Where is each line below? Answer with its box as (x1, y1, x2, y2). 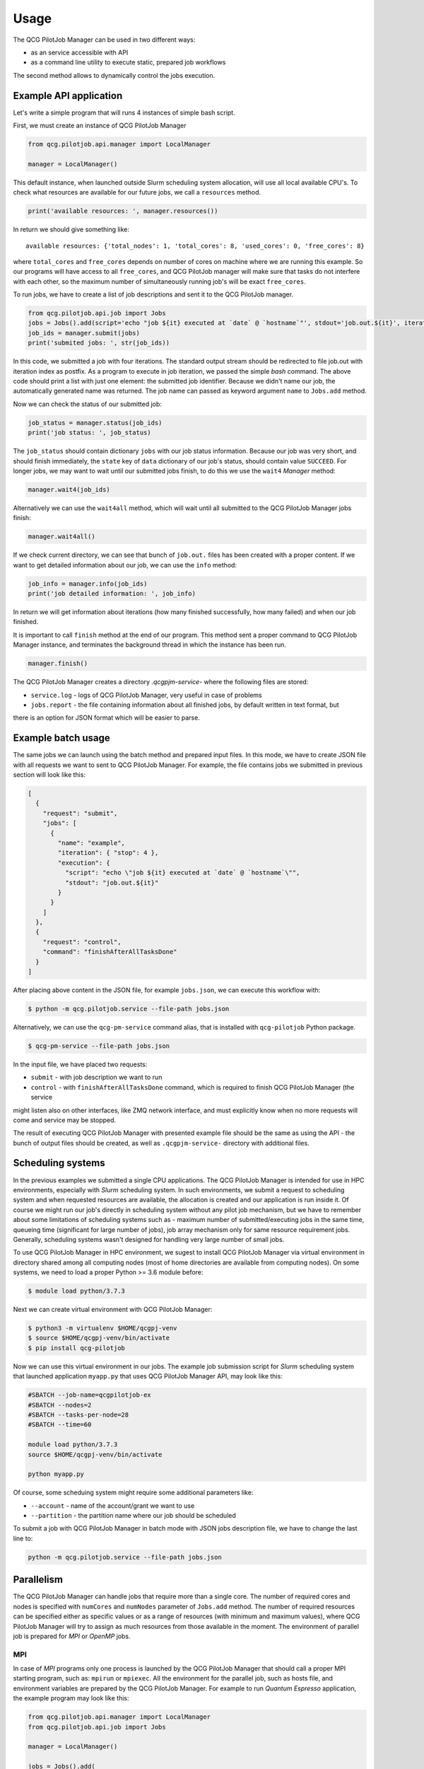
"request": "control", (42, 938, 122, 946)
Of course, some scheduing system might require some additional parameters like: (13, 1488, 254, 1497)
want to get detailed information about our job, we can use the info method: (13, 560, 237, 569)
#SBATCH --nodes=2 (28, 1401, 92, 1409)
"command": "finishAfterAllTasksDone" (42, 948, 177, 956)
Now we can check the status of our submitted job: (13, 400, 163, 408)
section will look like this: (13, 771, 86, 778)
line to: (13, 1534, 33, 1543)
